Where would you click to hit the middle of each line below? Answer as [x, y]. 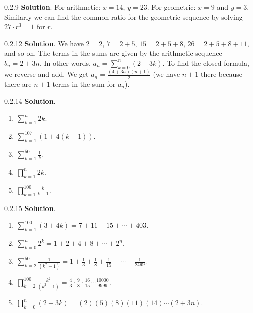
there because [221, 74]
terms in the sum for [84, 84]
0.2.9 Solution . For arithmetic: [52, 7]
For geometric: [174, 7]
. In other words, [65, 63]
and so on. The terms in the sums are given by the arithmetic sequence [113, 53]
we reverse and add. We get [46, 74]
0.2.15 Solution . [30, 208]
